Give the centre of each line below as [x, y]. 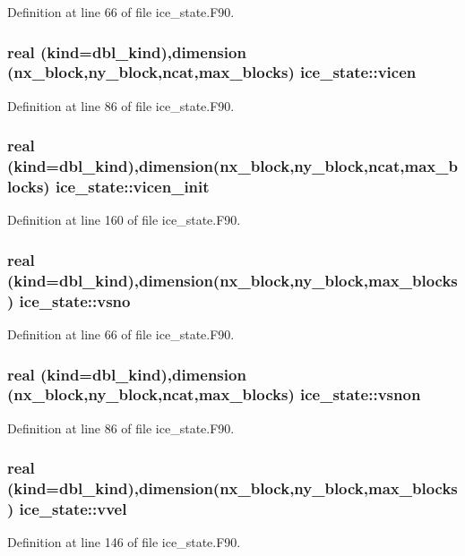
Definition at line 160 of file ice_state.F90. [124, 220]
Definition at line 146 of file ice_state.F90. [124, 542]
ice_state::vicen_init [132, 187]
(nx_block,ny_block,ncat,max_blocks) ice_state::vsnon [214, 394]
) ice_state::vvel [67, 509]
